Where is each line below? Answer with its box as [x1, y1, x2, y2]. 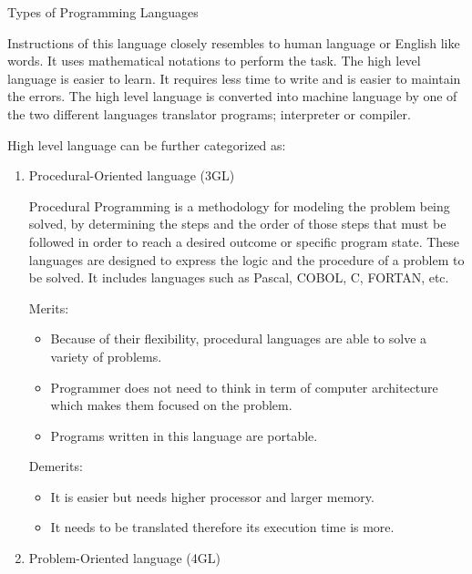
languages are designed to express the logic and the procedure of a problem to [28, 250, 465, 269]
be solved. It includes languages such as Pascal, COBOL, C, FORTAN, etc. [28, 268, 449, 287]
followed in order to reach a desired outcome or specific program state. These [28, 231, 460, 251]
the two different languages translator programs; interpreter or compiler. [7, 104, 411, 123]
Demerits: [28, 456, 83, 476]
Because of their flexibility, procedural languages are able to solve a [50, 329, 427, 348]
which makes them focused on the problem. [50, 395, 292, 415]
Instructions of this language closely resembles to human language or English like [7, 33, 460, 52]
